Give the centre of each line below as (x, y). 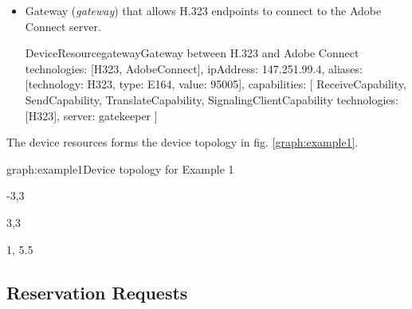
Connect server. (63, 26)
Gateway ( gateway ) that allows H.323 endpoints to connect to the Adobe (203, 10)
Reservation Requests (97, 292)
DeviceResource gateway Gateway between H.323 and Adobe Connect (192, 53)
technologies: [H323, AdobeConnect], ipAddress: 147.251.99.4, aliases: (194, 68)
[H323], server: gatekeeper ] (91, 115)
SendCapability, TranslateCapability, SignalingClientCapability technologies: (212, 99)
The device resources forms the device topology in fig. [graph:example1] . (182, 142)
